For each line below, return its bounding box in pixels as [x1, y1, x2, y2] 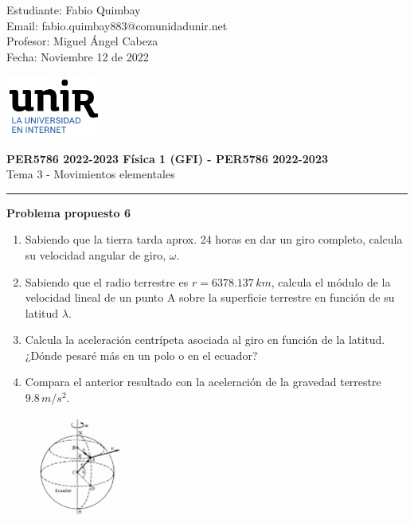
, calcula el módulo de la [271, 273, 391, 290]
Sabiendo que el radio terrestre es [25, 273, 189, 290]
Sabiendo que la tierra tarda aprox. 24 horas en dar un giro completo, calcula [25, 231, 403, 248]
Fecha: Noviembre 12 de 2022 [6, 48, 149, 64]
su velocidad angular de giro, [25, 246, 166, 263]
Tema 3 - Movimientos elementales [6, 166, 175, 182]
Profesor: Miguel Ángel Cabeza [6, 33, 158, 49]
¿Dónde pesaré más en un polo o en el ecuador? [25, 346, 258, 363]
